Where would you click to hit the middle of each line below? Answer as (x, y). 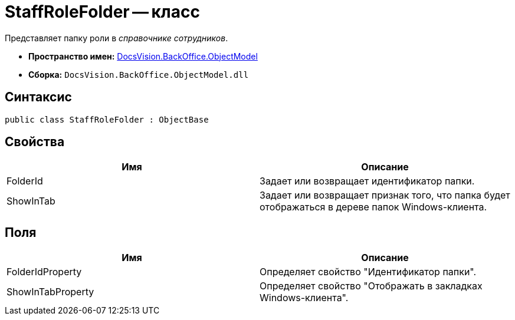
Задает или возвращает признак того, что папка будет (385, 195)
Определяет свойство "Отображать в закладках (371, 286)
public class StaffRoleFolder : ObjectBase (107, 119)
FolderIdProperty (44, 272)
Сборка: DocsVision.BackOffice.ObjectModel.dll (139, 74)
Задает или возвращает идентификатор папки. (367, 181)
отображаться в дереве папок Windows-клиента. (373, 207)
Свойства (35, 142)
